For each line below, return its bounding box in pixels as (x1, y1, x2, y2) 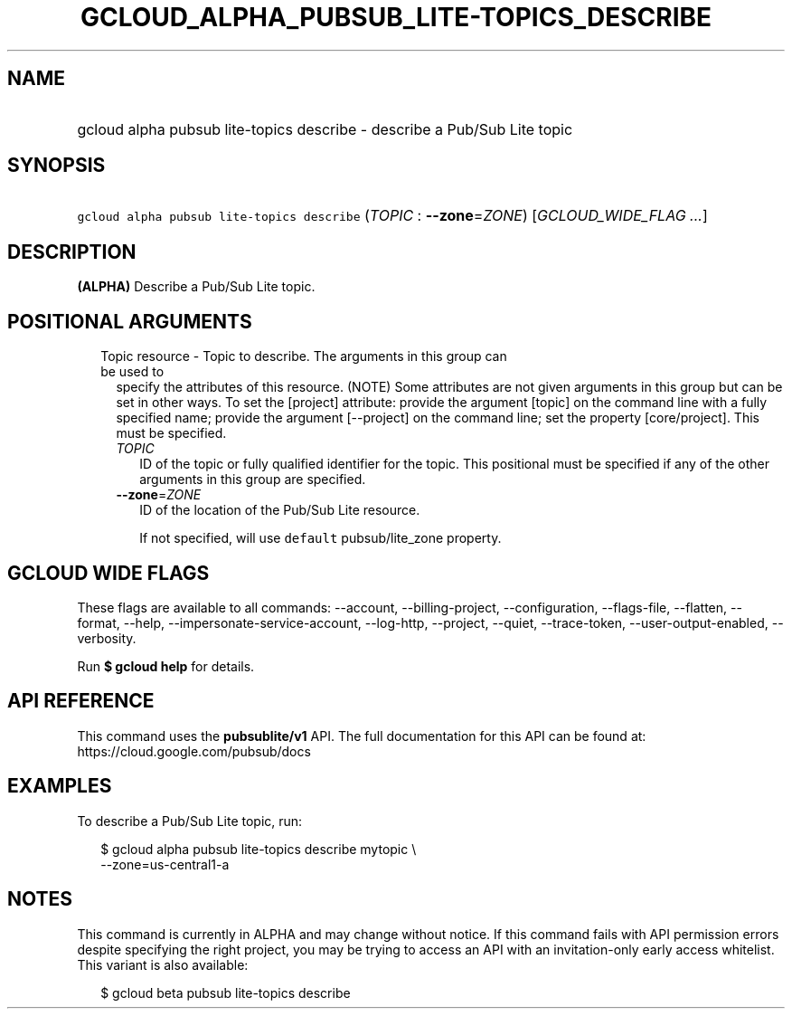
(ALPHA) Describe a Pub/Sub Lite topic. (77, 279, 316, 295)
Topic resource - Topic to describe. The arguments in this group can (100, 348, 507, 365)
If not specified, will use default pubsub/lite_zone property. (139, 530, 502, 546)
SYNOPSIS (7, 154, 106, 177)
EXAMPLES (7, 774, 112, 798)
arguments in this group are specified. (139, 471, 366, 488)
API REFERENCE (7, 689, 155, 713)
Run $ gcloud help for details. (77, 658, 255, 674)
